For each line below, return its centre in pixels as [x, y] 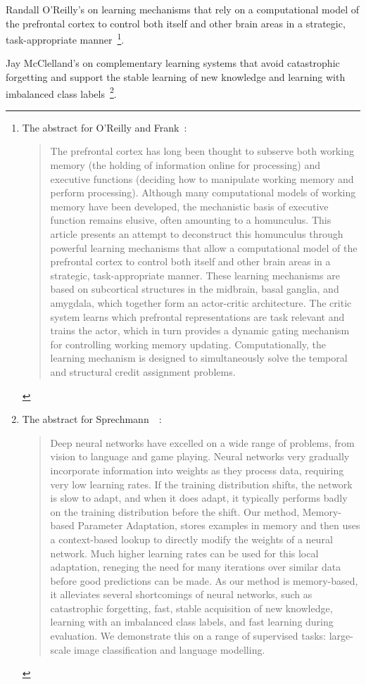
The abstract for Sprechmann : [92, 419]
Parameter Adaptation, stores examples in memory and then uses [219, 525]
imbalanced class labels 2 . [61, 92]
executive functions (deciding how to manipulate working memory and [202, 178]
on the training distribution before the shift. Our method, [175, 511]
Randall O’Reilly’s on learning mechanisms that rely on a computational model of [182, 9]
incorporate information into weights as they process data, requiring [197, 470]
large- [341, 636]
